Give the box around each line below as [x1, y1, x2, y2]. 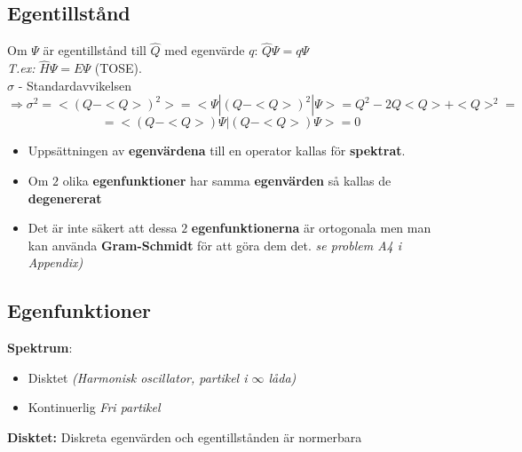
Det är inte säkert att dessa [28, 218, 178, 237]
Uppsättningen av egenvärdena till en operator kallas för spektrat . [28, 141, 406, 160]
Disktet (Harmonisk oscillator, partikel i [28, 368, 248, 386]
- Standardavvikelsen [18, 75, 131, 94]
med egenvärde [164, 41, 245, 59]
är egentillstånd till [43, 41, 146, 59]
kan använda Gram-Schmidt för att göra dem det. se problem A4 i [28, 235, 402, 254]
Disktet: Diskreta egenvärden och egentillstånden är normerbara [7, 427, 362, 446]
